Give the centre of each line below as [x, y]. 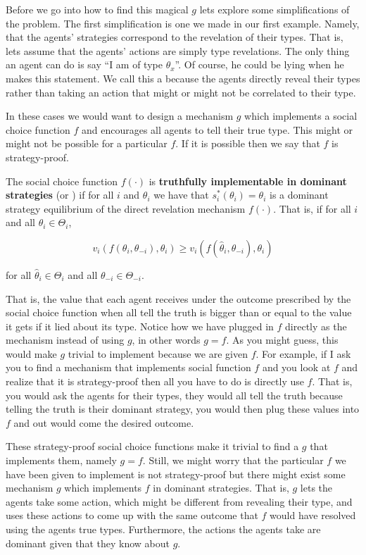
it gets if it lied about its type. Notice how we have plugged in [140, 326]
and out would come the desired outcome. [104, 422]
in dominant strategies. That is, [221, 488]
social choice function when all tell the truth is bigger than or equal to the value [179, 312]
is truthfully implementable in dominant [248, 181]
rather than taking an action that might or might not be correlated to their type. [181, 92]
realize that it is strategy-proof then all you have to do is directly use [155, 381]
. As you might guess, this [282, 340]
